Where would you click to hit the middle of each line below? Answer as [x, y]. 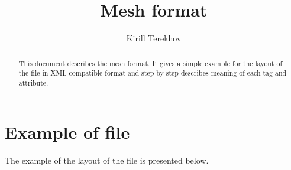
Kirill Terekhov [154, 38]
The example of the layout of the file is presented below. [107, 160]
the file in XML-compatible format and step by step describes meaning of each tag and [153, 73]
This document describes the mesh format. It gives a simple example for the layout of [151, 63]
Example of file [67, 132]
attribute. [33, 82]
